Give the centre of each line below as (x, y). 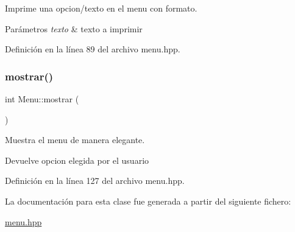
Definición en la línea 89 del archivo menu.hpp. (93, 49)
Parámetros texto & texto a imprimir (74, 28)
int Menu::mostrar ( (42, 99)
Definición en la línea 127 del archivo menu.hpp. (95, 181)
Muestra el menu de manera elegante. (75, 140)
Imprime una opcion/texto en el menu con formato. (101, 8)
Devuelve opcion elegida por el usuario (77, 160)
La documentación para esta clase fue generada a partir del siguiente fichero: (148, 201)
